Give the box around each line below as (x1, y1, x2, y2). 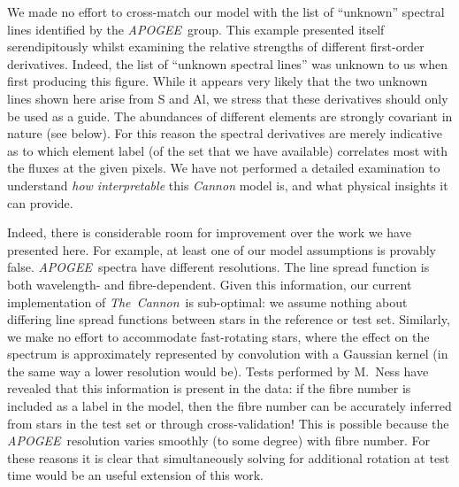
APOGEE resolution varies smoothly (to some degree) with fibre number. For (7, 431, 431, 450)
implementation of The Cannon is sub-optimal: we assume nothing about (7, 292, 408, 311)
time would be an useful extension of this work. (7, 466, 264, 484)
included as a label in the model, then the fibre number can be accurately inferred (7, 397, 452, 415)
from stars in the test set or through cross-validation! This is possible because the (7, 414, 449, 432)
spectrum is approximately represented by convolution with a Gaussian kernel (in (7, 344, 448, 363)
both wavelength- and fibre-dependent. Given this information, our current (7, 274, 412, 293)
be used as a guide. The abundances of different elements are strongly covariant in (7, 106, 453, 125)
